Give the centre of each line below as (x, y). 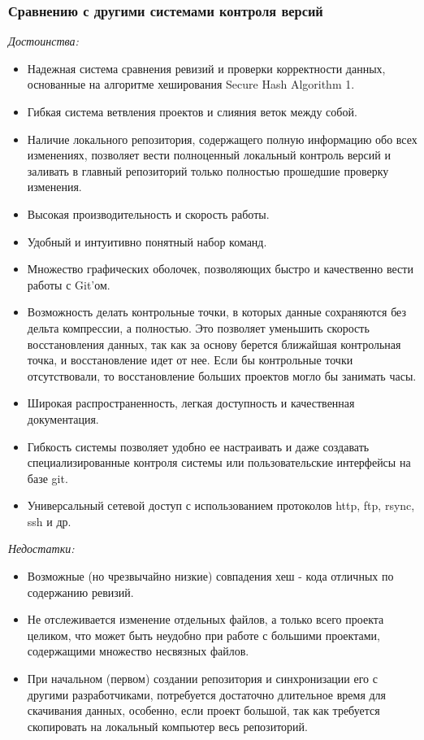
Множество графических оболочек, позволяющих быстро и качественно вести (220, 269)
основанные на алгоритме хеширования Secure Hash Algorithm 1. (191, 84)
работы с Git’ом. (69, 284)
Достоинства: (43, 41)
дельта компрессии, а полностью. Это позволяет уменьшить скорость (198, 327)
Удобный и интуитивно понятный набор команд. (147, 241)
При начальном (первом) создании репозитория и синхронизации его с (202, 679)
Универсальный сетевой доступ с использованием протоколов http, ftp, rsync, (221, 505)
